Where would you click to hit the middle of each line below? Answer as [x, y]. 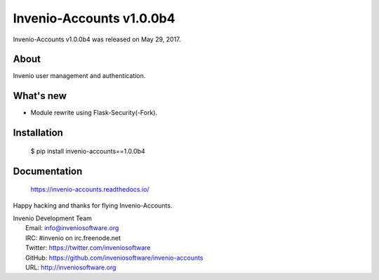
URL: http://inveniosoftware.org [71, 267]
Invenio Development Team [53, 218]
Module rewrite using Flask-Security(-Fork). [94, 113]
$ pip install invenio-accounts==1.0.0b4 [88, 151]
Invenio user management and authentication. [79, 76]
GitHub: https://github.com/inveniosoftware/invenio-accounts [114, 258]
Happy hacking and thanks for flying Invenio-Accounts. [93, 205]
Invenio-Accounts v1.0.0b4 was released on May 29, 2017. [97, 39]
